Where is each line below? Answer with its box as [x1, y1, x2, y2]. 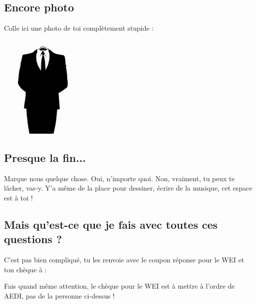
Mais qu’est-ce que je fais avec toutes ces [4, 216, 218, 232]
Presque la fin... [4, 150, 86, 165]
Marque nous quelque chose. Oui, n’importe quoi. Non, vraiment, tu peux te [4, 173, 235, 183]
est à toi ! [4, 192, 33, 203]
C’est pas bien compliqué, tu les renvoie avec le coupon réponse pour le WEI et [4, 254, 244, 264]
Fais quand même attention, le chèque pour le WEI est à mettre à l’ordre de [4, 281, 235, 291]
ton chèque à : [4, 264, 47, 274]
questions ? [4, 231, 62, 247]
